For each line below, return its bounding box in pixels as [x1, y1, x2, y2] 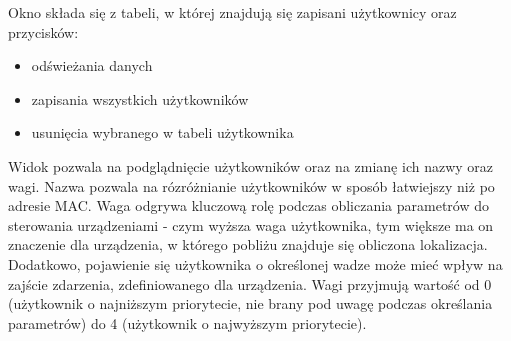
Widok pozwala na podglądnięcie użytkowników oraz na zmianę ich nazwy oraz [8, 155, 494, 176]
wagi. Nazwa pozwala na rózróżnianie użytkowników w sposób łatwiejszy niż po [8, 175, 495, 196]
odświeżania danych [31, 55, 153, 76]
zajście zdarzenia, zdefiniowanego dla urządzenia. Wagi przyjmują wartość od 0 [8, 273, 492, 294]
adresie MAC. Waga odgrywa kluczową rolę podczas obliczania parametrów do [8, 195, 489, 216]
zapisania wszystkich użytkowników [31, 88, 249, 109]
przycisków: [8, 21, 79, 42]
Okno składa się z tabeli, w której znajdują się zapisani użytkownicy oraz [8, 2, 457, 22]
